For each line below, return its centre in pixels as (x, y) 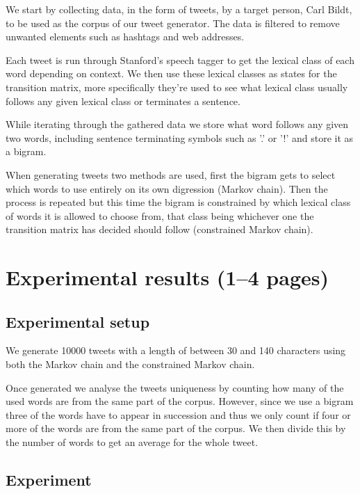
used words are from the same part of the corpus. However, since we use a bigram (180, 401)
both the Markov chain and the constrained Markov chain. (130, 364)
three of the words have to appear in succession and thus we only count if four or (178, 414)
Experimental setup (78, 321)
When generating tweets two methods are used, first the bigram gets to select (171, 174)
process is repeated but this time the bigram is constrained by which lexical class (178, 202)
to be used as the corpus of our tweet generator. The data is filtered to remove (173, 23)
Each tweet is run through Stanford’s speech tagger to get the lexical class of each (180, 59)
